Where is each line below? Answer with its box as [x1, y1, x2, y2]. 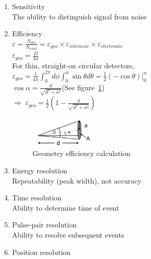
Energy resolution [12, 165, 67, 175]
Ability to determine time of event [12, 202, 119, 213]
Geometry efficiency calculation [32, 148, 131, 159]
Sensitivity [12, 1, 45, 11]
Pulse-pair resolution [12, 219, 77, 230]
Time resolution [12, 192, 62, 203]
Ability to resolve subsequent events [12, 229, 124, 240]
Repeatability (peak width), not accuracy [12, 175, 141, 186]
